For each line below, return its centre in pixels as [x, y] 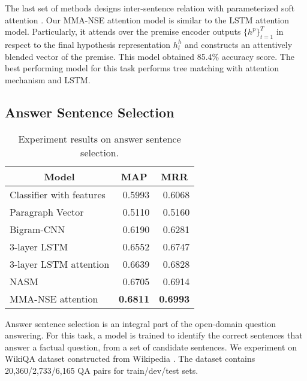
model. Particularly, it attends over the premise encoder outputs [123, 31]
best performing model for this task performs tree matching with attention [142, 68]
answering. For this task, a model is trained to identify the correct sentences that [154, 335]
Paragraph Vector [47, 211]
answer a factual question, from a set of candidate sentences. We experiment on [151, 347]
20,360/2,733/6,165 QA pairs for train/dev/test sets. [102, 370]
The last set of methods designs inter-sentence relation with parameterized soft [150, 8]
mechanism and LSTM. [48, 79]
